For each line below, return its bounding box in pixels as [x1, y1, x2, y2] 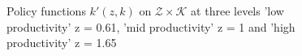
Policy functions [6, 2, 86, 19]
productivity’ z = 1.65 [6, 34, 117, 51]
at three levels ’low [191, 2, 284, 19]
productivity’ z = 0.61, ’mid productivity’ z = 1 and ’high [6, 18, 296, 35]
